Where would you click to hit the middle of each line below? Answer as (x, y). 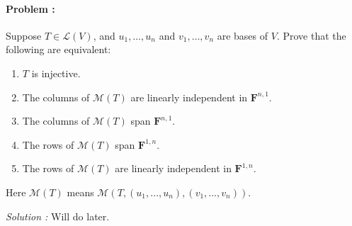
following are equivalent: (58, 49)
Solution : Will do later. (58, 216)
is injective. (56, 73)
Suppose (24, 35)
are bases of (243, 35)
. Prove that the (311, 35)
